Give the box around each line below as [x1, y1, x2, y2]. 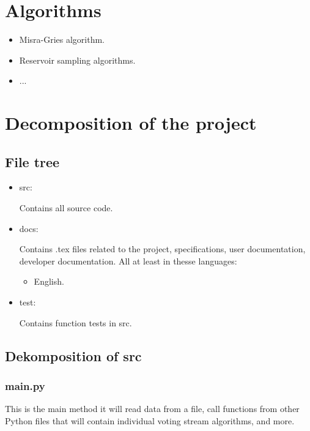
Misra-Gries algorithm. [19, 33, 105, 46]
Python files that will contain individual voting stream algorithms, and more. [5, 414, 295, 427]
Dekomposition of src [5, 346, 142, 365]
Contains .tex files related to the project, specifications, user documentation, [19, 242, 306, 255]
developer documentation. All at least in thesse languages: [19, 254, 237, 267]
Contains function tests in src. [19, 316, 132, 329]
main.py [5, 378, 45, 393]
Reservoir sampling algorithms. [19, 53, 136, 66]
